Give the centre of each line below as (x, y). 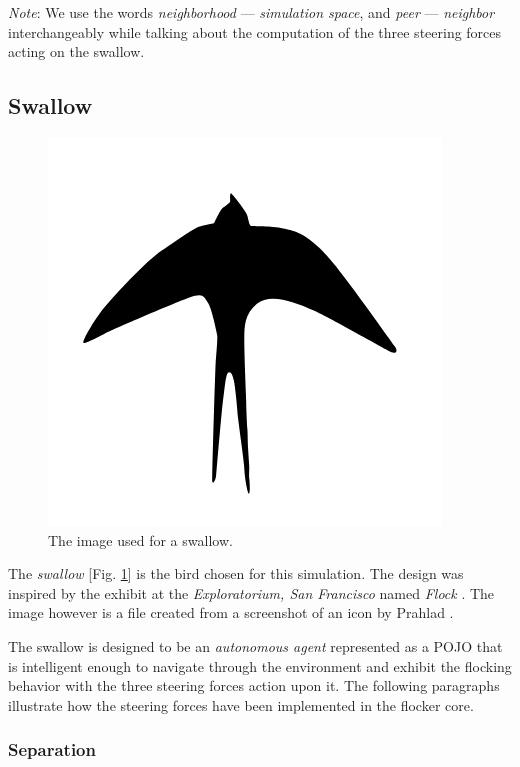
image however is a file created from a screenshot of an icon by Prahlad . (231, 612)
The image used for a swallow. (140, 539)
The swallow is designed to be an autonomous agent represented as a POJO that (255, 645)
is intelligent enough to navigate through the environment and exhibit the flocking (260, 665)
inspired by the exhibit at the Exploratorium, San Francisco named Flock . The (251, 592)
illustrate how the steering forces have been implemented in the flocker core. (241, 704)
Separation (52, 749)
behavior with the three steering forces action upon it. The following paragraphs (254, 685)
